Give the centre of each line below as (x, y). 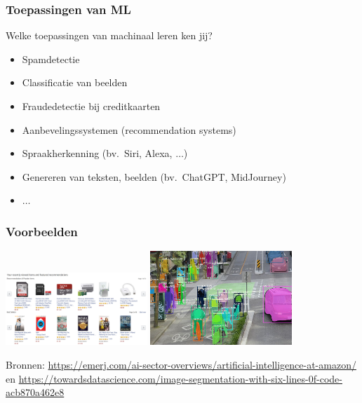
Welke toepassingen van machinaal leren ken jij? (109, 35)
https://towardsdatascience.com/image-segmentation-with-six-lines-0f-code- (180, 378)
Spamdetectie (51, 59)
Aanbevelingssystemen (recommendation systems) (129, 129)
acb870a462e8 (35, 392)
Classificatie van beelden (75, 82)
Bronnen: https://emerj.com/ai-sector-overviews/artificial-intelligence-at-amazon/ (181, 365)
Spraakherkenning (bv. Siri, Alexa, (97, 153)
